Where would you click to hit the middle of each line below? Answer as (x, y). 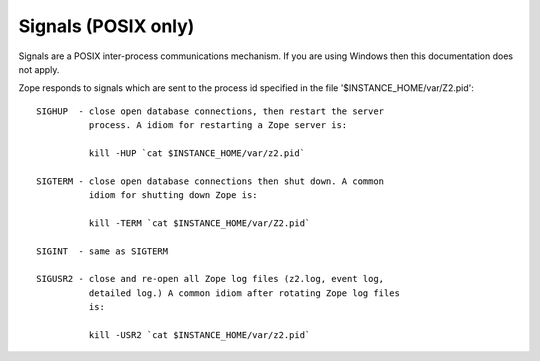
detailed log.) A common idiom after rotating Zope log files (244, 293)
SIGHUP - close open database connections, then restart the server (210, 111)
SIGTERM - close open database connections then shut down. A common (210, 181)
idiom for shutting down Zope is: (173, 195)
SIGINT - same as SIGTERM (102, 251)
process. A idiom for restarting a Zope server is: (218, 125)
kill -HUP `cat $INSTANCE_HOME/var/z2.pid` (196, 153)
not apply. (39, 69)
